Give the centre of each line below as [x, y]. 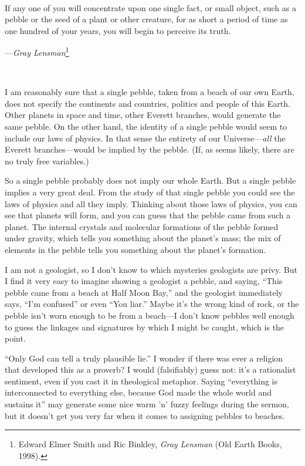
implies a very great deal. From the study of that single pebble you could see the [150, 192]
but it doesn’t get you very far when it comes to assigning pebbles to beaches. [145, 415]
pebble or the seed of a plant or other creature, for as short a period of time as [146, 19]
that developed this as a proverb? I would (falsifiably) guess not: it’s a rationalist [150, 369]
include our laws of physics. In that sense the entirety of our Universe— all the [145, 138]
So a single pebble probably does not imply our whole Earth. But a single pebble [150, 180]
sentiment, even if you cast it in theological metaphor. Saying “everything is [141, 381]
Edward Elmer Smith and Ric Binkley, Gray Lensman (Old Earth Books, [150, 444]
